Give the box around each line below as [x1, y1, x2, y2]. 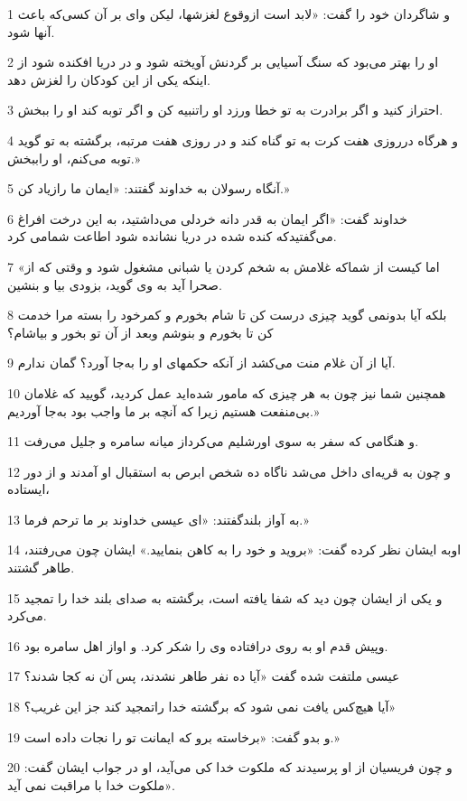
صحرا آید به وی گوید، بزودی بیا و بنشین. [7, 275, 222, 293]
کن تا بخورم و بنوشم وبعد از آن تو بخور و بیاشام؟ [7, 322, 274, 341]
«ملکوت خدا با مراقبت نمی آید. [7, 775, 175, 794]
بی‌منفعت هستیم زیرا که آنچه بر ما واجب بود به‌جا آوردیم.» [7, 401, 320, 420]
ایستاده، [7, 480, 50, 498]
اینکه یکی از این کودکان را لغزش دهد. [7, 70, 210, 88]
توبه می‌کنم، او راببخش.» [7, 148, 141, 167]
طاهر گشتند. [7, 558, 75, 577]
